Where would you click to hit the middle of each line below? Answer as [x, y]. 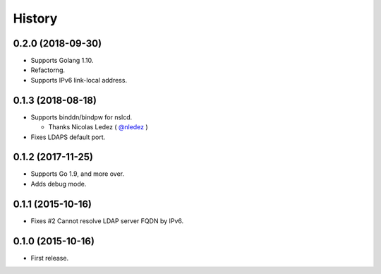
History [35, 18]
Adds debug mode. [59, 184]
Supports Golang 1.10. [62, 61]
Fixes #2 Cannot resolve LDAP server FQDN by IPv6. [107, 221]
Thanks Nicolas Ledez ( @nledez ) [98, 127]
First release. [50, 258]
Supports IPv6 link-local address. [79, 80]
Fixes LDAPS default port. [68, 137]
